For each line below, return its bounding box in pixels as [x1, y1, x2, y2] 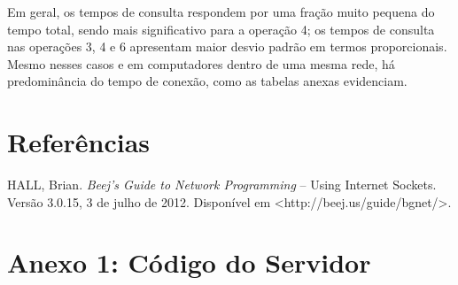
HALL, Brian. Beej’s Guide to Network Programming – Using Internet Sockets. [7, 175, 437, 194]
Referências [7, 124, 151, 160]
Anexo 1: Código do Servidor [7, 244, 371, 281]
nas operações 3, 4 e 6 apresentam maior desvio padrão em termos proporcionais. [7, 37, 447, 56]
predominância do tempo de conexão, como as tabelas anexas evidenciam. [7, 72, 408, 90]
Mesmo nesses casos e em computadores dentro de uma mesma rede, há [7, 54, 395, 73]
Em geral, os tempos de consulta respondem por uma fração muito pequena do [7, 3, 435, 20]
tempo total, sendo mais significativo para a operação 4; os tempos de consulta [7, 19, 435, 38]
